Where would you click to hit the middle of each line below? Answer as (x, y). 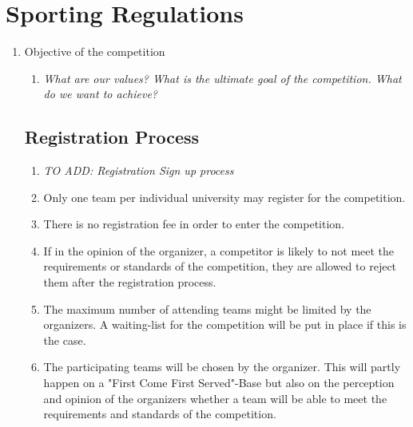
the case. (65, 340)
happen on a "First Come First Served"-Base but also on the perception (219, 383)
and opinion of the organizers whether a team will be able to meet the (215, 398)
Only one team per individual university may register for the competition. (224, 197)
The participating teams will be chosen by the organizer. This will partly (222, 367)
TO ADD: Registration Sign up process (139, 170)
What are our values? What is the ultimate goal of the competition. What (222, 78)
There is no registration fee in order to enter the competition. (194, 224)
